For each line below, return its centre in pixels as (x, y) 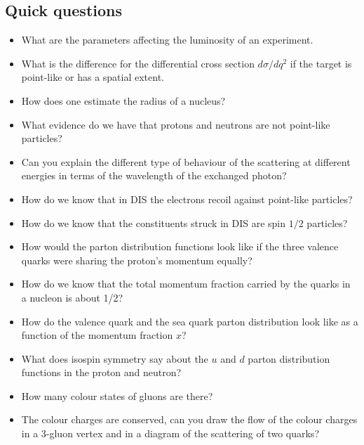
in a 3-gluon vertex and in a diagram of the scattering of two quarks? (170, 433)
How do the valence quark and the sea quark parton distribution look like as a (190, 321)
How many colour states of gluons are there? (117, 395)
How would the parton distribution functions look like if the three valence (180, 246)
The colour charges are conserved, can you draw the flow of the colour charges (189, 419)
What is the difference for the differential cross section (138, 63)
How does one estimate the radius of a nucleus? (123, 100)
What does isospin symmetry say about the (115, 358)
